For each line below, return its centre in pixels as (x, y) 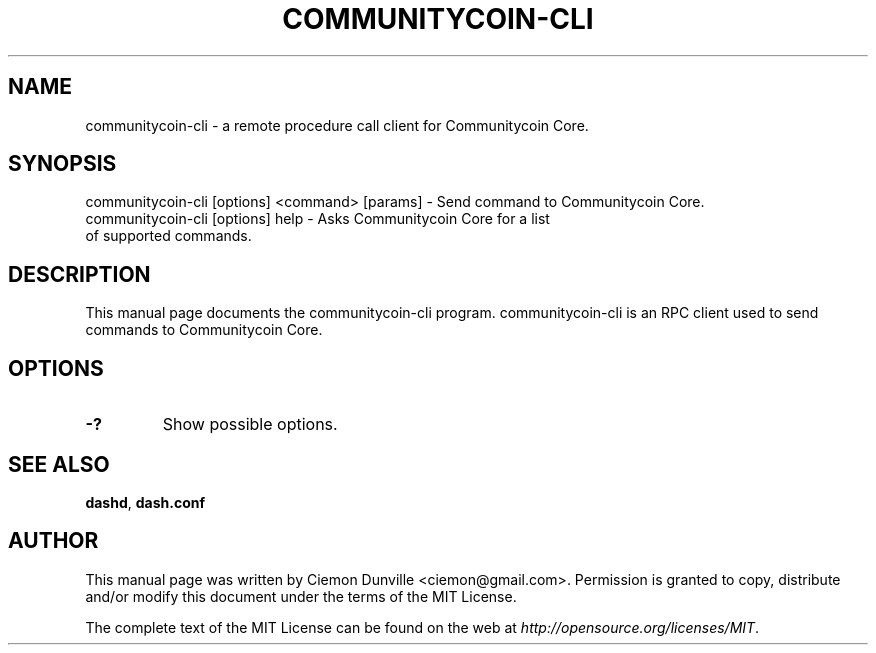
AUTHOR (53, 541)
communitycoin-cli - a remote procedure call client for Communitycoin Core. (337, 125)
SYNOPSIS (62, 164)
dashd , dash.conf (145, 502)
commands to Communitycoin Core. (204, 330)
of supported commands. (168, 236)
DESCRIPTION (79, 274)
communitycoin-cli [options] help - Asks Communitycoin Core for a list (317, 219)
